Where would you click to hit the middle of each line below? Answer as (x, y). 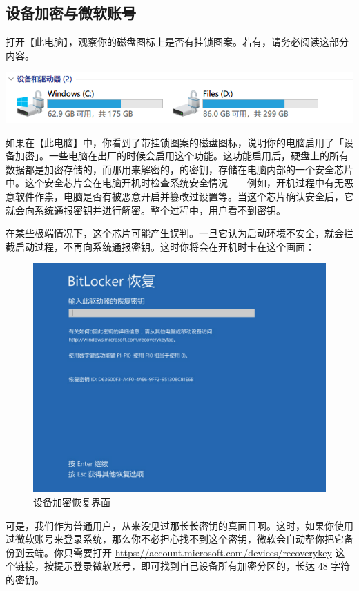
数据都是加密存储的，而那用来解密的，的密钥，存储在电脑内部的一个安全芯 (175, 169)
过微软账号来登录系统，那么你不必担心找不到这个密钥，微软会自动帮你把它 (175, 539)
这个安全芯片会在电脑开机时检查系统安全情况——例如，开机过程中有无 (184, 183)
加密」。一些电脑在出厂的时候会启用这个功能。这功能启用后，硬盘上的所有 (182, 156)
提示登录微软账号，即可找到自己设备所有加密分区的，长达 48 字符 (202, 566)
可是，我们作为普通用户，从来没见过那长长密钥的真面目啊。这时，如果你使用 (179, 525)
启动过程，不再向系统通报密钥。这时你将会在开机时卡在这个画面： (165, 246)
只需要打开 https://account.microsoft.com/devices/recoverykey (197, 552)
